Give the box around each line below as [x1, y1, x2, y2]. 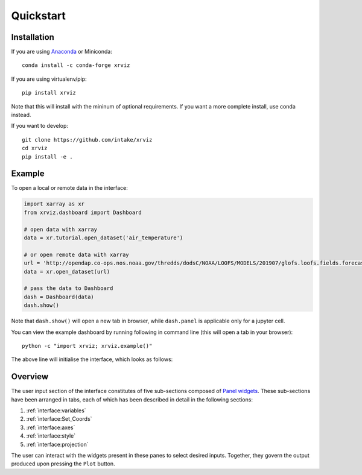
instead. [11, 112, 31, 119]
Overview [11, 371, 49, 382]
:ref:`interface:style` [26, 432, 75, 439]
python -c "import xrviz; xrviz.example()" [22, 342, 153, 349]
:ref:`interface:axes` [26, 424, 75, 431]
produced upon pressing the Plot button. [11, 460, 115, 467]
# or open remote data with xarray [24, 251, 129, 258]
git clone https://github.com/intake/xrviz [22, 136, 153, 143]
